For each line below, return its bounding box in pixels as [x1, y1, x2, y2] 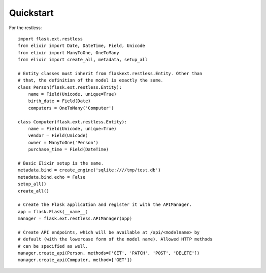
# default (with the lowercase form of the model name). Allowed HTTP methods [18, 236, 213, 242]
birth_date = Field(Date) [28, 98, 91, 104]
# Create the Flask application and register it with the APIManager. [18, 202, 192, 207]
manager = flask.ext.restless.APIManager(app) [18, 216, 133, 222]
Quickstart [9, 7, 54, 18]
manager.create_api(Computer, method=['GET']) [18, 257, 133, 263]
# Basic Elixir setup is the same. [18, 160, 104, 166]
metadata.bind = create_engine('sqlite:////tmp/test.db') [18, 167, 161, 173]
